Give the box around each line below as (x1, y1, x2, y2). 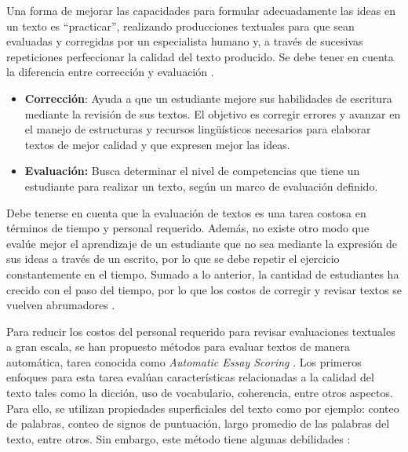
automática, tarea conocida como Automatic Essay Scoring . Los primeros (6, 353, 362, 370)
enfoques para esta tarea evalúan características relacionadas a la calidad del (6, 369, 374, 385)
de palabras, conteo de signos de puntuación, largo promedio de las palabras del (6, 415, 390, 432)
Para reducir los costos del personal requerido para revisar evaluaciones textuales (6, 323, 395, 339)
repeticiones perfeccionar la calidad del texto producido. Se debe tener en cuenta (6, 48, 394, 64)
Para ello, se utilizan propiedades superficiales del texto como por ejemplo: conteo (6, 399, 399, 416)
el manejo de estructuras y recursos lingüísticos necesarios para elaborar (24, 121, 371, 137)
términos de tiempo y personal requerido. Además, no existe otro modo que (6, 220, 370, 236)
